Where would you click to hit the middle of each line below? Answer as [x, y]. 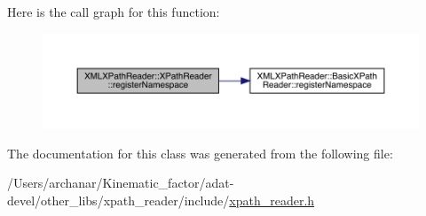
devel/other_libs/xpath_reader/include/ [118, 200]
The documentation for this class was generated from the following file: [200, 153]
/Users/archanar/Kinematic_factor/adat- [121, 183]
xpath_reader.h [272, 200]
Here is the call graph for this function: [114, 12]
